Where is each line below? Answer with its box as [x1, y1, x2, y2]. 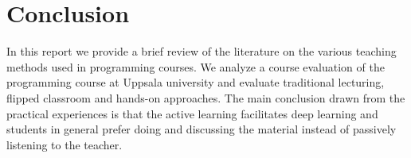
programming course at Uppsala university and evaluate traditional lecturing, [6, 74, 385, 91]
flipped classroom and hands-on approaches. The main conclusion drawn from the [6, 89, 405, 106]
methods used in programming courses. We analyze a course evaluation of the [6, 58, 385, 75]
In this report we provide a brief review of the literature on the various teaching [6, 43, 397, 60]
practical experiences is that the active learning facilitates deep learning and [6, 105, 378, 121]
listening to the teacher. [6, 136, 123, 152]
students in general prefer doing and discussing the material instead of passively [6, 121, 397, 137]
